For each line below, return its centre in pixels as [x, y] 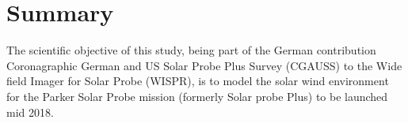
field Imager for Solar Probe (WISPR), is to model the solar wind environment [198, 81]
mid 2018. [30, 112]
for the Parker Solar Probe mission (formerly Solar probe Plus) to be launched [197, 96]
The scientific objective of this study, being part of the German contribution [191, 50]
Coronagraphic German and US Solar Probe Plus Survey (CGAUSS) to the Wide [204, 65]
